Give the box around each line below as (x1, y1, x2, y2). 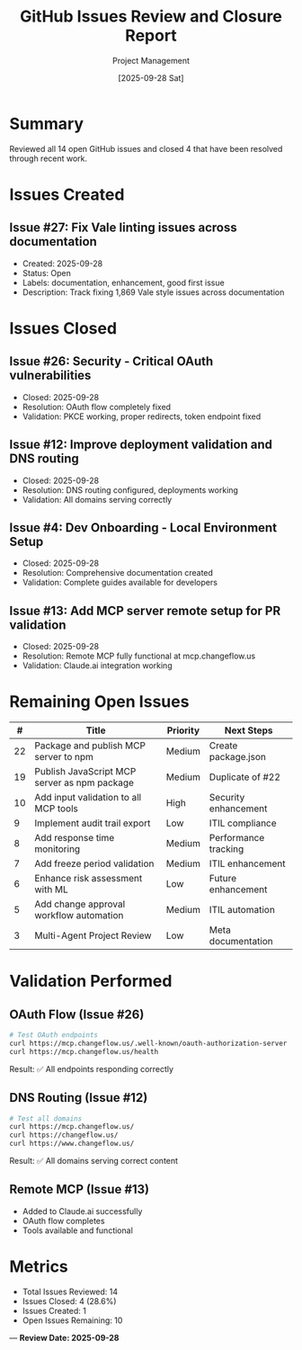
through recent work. (9, 153, 88, 164)
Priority (166, 724, 200, 737)
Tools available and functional (22, 1225, 133, 1236)
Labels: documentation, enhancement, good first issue (22, 277, 225, 288)
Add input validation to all (34, 791, 142, 804)
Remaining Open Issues (9, 692, 190, 712)
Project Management (111, 55, 191, 66)
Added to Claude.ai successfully (22, 1205, 143, 1216)
